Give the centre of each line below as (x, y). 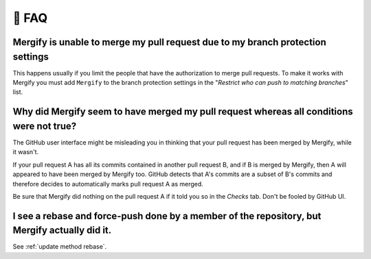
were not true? (45, 126)
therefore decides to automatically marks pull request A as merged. (108, 184)
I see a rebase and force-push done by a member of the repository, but (167, 216)
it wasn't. (26, 152)
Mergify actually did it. (62, 231)
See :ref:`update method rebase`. (60, 247)
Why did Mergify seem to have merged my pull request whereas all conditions (183, 112)
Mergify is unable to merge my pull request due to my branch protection (169, 42)
